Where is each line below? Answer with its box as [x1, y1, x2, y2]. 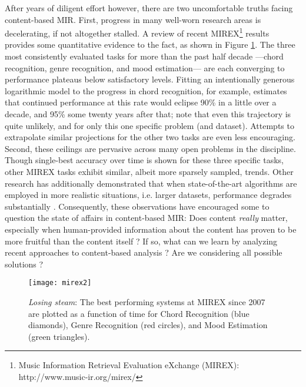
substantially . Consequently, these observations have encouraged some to [5, 200, 270, 212]
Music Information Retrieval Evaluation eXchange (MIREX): [18, 359, 240, 371]
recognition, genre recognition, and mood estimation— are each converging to [5, 61, 285, 74]
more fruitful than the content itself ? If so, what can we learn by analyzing [5, 234, 278, 247]
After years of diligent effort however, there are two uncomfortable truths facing [5, 2, 293, 14]
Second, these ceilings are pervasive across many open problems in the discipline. [5, 142, 296, 154]
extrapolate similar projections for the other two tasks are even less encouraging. [5, 131, 295, 143]
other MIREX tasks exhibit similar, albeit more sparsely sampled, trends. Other [5, 165, 294, 177]
